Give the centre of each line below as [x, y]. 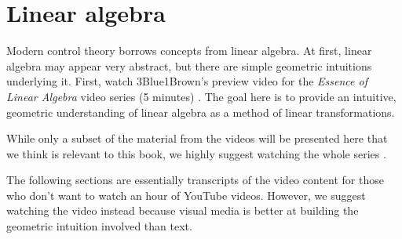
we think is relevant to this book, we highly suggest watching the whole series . [196, 153]
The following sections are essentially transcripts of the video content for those [195, 180]
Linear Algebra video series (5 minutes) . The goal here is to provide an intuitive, [201, 96]
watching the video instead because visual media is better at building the [183, 210]
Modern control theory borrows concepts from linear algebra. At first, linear [189, 51]
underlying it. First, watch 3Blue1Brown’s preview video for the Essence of [187, 81]
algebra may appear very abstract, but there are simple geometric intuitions [189, 65]
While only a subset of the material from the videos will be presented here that [197, 138]
